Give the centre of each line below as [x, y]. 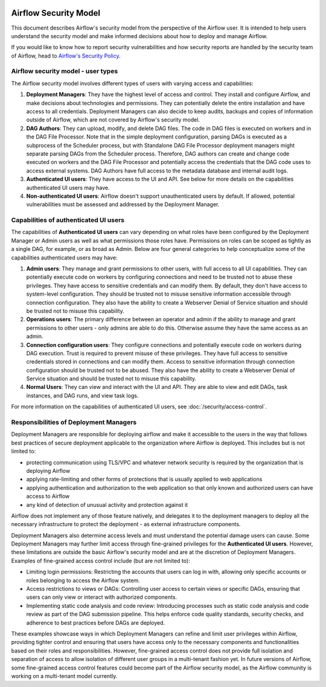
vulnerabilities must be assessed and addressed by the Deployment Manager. [123, 204]
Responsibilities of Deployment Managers [74, 422]
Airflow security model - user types [65, 71]
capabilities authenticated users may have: [64, 258]
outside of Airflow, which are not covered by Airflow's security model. [113, 120]
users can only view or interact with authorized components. [102, 597]
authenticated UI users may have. [68, 187]
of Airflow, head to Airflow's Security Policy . [66, 56]
